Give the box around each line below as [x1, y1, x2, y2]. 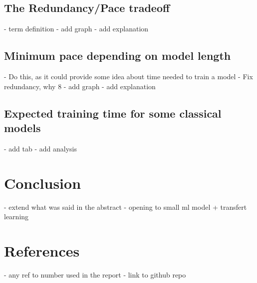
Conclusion [4, 172, 81, 193]
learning [4, 211, 29, 222]
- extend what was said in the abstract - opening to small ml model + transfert [4, 201, 247, 212]
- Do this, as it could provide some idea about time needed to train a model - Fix [4, 71, 253, 81]
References [4, 240, 80, 261]
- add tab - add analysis [4, 143, 77, 153]
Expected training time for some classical [4, 105, 222, 121]
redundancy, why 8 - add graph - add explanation [4, 81, 156, 91]
